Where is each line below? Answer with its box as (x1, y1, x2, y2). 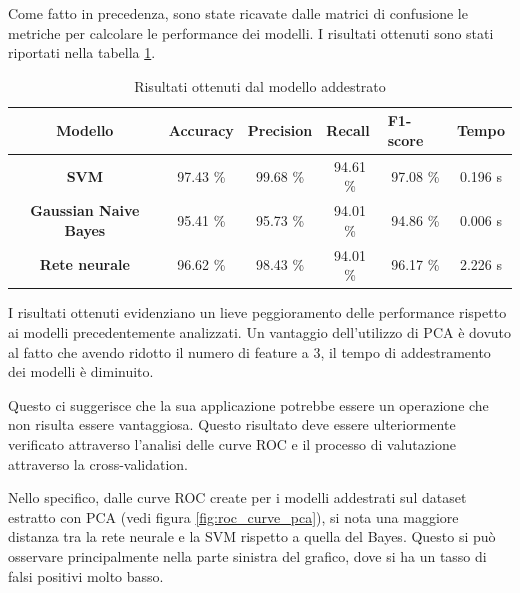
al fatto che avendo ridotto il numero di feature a (8, 341, 309, 362)
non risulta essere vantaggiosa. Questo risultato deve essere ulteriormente (8, 414, 456, 435)
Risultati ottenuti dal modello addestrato (134, 75, 386, 96)
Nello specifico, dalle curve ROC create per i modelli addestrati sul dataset (8, 487, 467, 508)
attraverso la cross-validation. (8, 453, 189, 474)
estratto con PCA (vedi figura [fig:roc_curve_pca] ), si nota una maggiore (8, 506, 459, 527)
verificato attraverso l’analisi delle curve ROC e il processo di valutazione (8, 433, 456, 454)
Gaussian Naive (30, 200, 140, 221)
